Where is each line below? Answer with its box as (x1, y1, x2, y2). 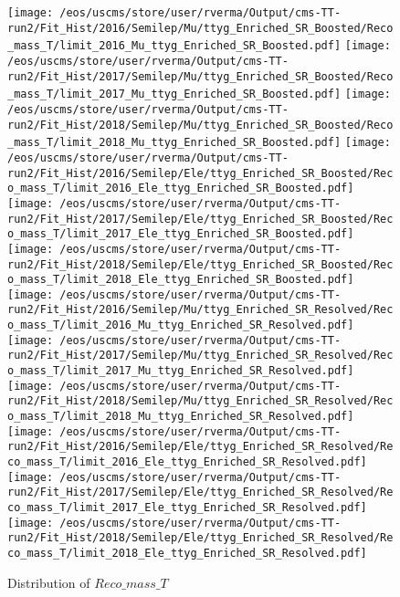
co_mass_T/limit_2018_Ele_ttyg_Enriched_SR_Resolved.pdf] (7, 546, 367, 560)
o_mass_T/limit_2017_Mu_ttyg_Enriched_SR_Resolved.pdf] (7, 364, 354, 378)
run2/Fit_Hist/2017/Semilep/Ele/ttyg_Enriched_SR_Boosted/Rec (7, 212, 394, 225)
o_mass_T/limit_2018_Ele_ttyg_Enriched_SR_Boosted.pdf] (7, 273, 354, 287)
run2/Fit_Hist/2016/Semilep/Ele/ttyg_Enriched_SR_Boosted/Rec (7, 166, 394, 180)
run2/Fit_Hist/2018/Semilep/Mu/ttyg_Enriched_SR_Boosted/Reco (7, 118, 394, 131)
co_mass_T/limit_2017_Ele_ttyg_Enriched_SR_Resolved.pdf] (7, 501, 367, 514)
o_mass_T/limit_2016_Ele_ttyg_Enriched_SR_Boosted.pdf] (7, 182, 354, 195)
